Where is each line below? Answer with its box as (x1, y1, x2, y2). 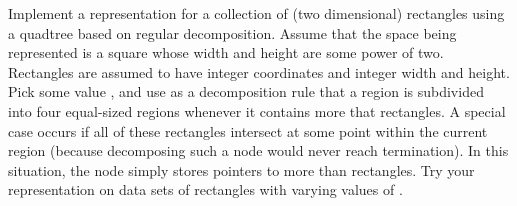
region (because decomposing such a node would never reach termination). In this (8, 140, 509, 161)
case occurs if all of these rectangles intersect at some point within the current (8, 120, 488, 141)
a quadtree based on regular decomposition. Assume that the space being (8, 22, 457, 43)
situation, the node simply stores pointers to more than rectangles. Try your (8, 159, 475, 180)
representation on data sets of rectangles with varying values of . (8, 179, 403, 200)
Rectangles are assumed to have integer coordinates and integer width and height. (8, 61, 510, 82)
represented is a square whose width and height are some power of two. (8, 42, 444, 63)
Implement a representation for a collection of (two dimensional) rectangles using (8, 3, 505, 23)
